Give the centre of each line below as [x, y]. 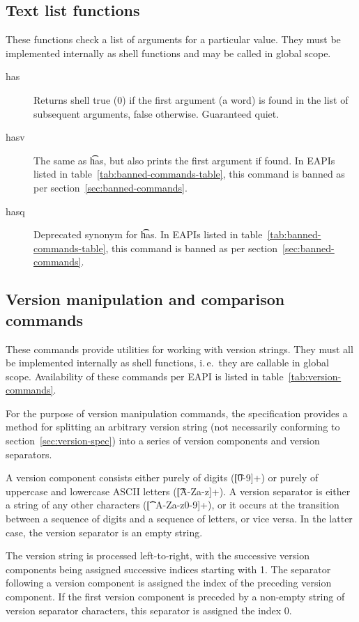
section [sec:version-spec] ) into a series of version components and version [163, 441]
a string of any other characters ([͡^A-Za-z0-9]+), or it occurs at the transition [173, 505]
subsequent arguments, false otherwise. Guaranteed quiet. [156, 113]
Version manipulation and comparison [145, 299]
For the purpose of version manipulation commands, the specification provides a [177, 413]
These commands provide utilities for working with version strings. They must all [179, 349]
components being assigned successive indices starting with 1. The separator [168, 569]
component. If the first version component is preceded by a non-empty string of [175, 597]
